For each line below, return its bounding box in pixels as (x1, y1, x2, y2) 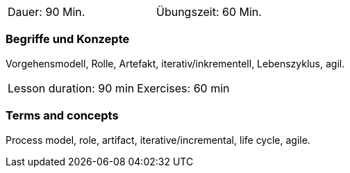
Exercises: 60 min (137, 81, 230, 95)
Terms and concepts (6, 108, 119, 123)
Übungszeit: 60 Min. (156, 5, 262, 19)
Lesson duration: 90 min (8, 81, 135, 95)
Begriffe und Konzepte (6, 32, 130, 47)
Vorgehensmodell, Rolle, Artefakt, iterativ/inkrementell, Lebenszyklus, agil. (6, 57, 345, 69)
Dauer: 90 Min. (8, 5, 85, 19)
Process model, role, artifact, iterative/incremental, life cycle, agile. (6, 133, 310, 146)
